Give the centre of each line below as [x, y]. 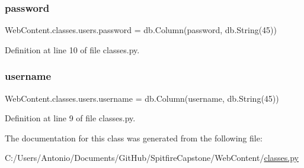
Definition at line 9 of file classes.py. [70, 118]
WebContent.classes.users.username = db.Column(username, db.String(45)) [142, 98]
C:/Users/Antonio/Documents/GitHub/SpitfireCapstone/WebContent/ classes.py [152, 158]
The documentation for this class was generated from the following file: [134, 138]
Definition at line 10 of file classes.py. [72, 49]
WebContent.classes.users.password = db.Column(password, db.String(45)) [141, 30]
